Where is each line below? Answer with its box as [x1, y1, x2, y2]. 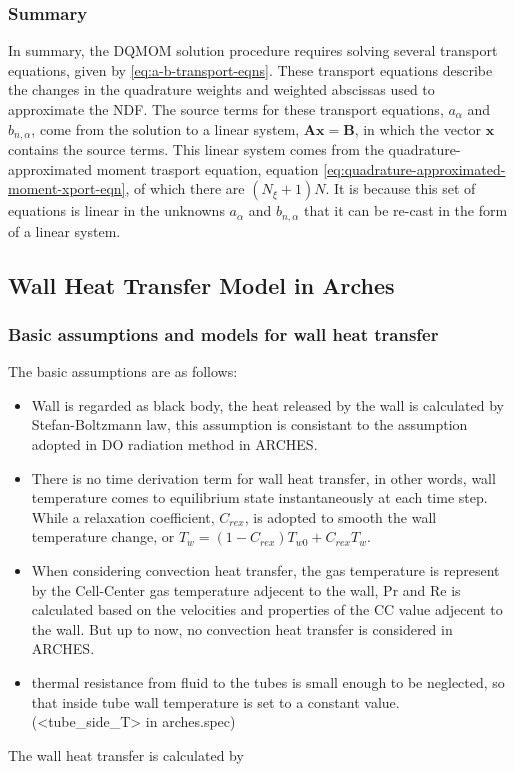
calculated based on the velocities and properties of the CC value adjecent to [31, 599, 503, 620]
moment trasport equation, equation [96, 158, 319, 179]
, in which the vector [354, 118, 482, 139]
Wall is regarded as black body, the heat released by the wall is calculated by [31, 394, 504, 415]
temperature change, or [31, 526, 175, 547]
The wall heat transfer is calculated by [8, 744, 244, 765]
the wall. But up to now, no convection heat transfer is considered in [31, 618, 453, 639]
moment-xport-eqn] [8, 178, 126, 199]
